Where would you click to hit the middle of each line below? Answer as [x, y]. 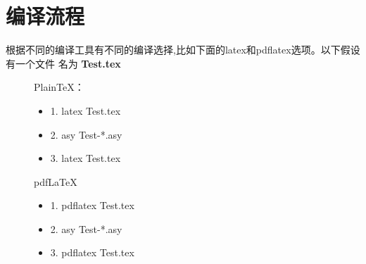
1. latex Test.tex [86, 110]
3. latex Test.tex [86, 158]
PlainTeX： [59, 87]
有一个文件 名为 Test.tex [63, 63]
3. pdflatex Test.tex [92, 252]
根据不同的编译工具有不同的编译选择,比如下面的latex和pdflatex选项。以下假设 [183, 50]
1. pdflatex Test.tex [92, 205]
